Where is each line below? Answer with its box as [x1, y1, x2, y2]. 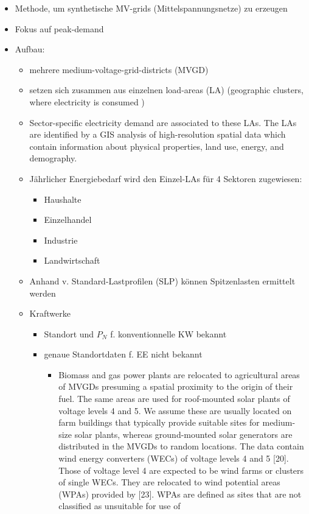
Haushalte [44, 192, 82, 205]
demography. [29, 152, 77, 164]
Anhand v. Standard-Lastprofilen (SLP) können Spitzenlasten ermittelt [29, 274, 296, 287]
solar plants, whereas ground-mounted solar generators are [74, 428, 293, 440]
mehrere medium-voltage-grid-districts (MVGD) [29, 63, 209, 76]
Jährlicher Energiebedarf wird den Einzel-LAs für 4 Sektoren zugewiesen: [29, 172, 302, 185]
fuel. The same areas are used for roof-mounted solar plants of [58, 392, 290, 405]
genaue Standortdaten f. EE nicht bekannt [44, 348, 203, 361]
